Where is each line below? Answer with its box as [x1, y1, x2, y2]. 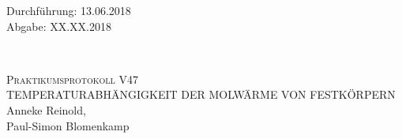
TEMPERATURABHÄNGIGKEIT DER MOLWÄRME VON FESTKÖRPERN [6, 86, 396, 103]
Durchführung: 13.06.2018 [6, 2, 131, 18]
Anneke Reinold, [6, 101, 86, 118]
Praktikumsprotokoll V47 [6, 70, 138, 87]
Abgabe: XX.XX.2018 [6, 17, 112, 34]
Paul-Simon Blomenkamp [6, 117, 130, 133]
